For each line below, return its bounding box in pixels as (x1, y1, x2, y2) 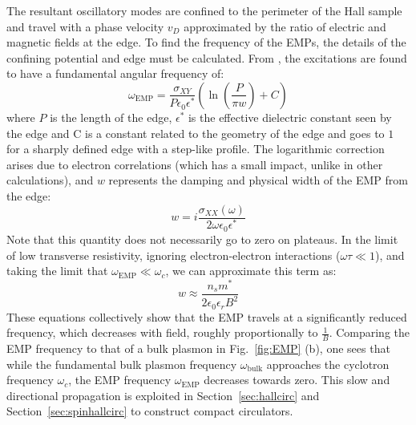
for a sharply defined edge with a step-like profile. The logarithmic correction (6, 140, 385, 157)
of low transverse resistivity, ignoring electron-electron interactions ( (6, 246, 341, 263)
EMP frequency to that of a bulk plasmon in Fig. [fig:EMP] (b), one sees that (6, 340, 390, 357)
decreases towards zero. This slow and (204, 371, 390, 388)
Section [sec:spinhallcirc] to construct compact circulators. (6, 403, 293, 419)
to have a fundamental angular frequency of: (6, 65, 224, 82)
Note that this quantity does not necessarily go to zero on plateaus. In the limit (6, 230, 398, 247)
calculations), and (6, 172, 94, 188)
